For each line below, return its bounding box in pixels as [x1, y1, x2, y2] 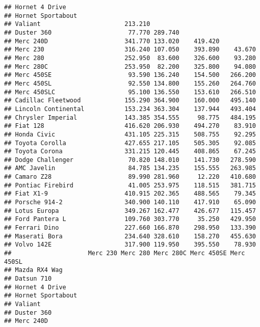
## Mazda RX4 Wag [4, 266, 63, 274]
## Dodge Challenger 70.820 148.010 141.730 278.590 [4, 156, 256, 163]
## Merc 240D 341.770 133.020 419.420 [4, 37, 220, 45]
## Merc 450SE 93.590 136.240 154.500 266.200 [4, 71, 256, 79]
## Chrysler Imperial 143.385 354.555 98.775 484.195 [4, 114, 256, 121]
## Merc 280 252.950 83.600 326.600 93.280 [4, 54, 256, 62]
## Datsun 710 [4, 275, 52, 282]
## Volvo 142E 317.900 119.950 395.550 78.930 [4, 241, 256, 249]
